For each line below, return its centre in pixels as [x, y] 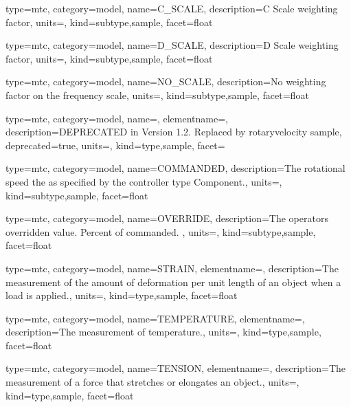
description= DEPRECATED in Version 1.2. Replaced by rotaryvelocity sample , [174, 132]
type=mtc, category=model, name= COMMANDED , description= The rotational [175, 168]
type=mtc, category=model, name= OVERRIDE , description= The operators [167, 218]
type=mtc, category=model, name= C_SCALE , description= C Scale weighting [172, 8]
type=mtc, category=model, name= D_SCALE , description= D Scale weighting [172, 45]
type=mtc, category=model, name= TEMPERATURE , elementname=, [155, 318]
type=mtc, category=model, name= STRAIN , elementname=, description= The [172, 268]
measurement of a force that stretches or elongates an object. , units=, [152, 382]
